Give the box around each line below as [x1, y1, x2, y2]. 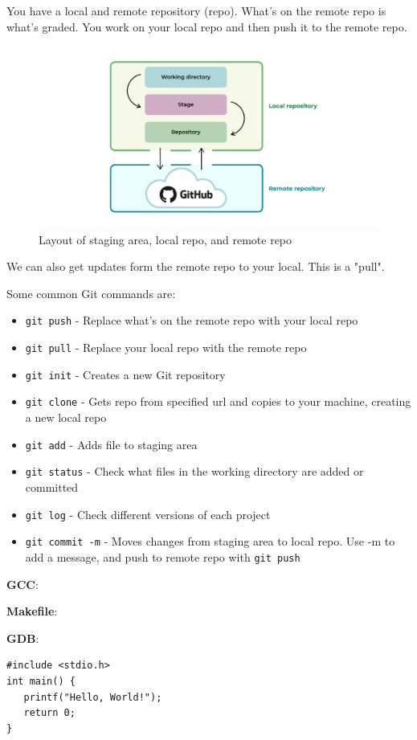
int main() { [6, 675, 76, 687]
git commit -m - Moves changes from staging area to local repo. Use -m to [25, 533, 395, 550]
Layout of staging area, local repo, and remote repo [39, 231, 292, 247]
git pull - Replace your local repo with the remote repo [25, 339, 307, 356]
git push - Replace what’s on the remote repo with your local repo [25, 312, 358, 329]
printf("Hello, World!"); [23, 691, 162, 703]
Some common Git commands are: [6, 284, 176, 301]
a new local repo [25, 409, 107, 426]
